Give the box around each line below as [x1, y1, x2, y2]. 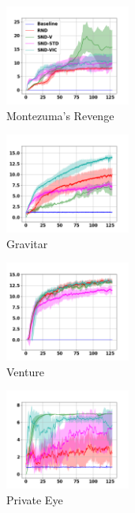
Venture [6, 363, 44, 379]
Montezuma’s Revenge [6, 107, 114, 123]
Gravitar [6, 235, 48, 251]
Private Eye [6, 491, 63, 507]
